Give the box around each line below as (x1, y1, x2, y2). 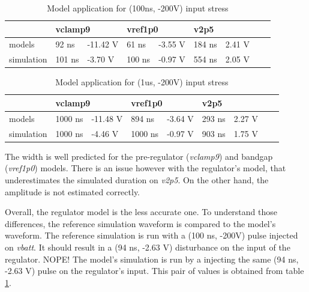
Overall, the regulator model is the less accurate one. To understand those (5, 205, 278, 218)
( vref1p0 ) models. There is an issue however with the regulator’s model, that (5, 162, 286, 174)
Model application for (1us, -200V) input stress (55, 76, 229, 88)
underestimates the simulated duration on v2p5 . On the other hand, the (5, 173, 269, 186)
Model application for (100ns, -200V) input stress (47, 2, 229, 14)
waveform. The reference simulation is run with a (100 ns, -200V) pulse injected (5, 229, 298, 242)
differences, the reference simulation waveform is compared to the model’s (5, 217, 276, 230)
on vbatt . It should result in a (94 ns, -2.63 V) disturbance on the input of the (5, 240, 290, 253)
